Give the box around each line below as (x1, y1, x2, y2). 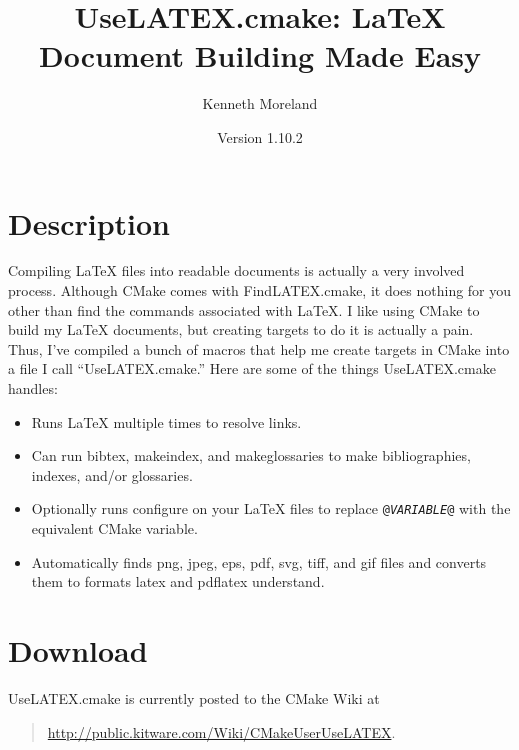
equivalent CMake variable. (31, 518, 198, 539)
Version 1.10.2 (217, 126, 303, 147)
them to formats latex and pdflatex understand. (31, 571, 325, 592)
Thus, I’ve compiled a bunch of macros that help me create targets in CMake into (8, 338, 510, 359)
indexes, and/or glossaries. (31, 464, 193, 485)
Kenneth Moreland (202, 93, 318, 114)
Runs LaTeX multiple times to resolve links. (31, 411, 302, 432)
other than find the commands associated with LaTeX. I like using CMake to (8, 299, 480, 320)
